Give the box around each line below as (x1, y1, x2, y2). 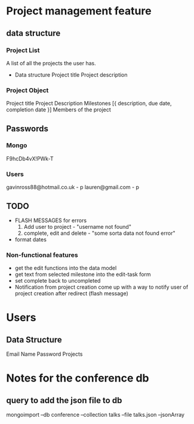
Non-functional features (6, 250, 79, 259)
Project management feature (6, 4, 152, 18)
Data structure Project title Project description (14, 71, 128, 78)
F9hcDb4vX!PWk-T (6, 155, 54, 162)
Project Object (6, 86, 49, 94)
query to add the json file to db (6, 395, 122, 405)
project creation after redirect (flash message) (14, 290, 128, 297)
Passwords (6, 123, 49, 134)
